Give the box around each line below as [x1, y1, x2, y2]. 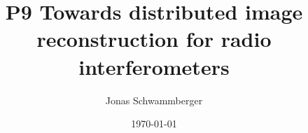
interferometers [78, 52, 230, 80]
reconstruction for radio [36, 24, 272, 53]
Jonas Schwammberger [105, 92, 203, 107]
